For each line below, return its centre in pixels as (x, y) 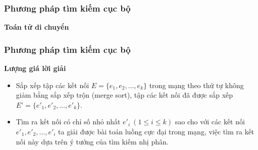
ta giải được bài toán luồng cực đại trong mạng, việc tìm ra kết (156, 131)
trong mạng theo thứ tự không (196, 85)
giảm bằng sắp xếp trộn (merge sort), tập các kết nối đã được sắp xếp (124, 95)
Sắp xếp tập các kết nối (53, 85)
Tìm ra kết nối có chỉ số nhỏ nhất (68, 122)
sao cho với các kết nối (210, 122)
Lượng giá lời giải (35, 68)
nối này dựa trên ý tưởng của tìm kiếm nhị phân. (92, 141)
